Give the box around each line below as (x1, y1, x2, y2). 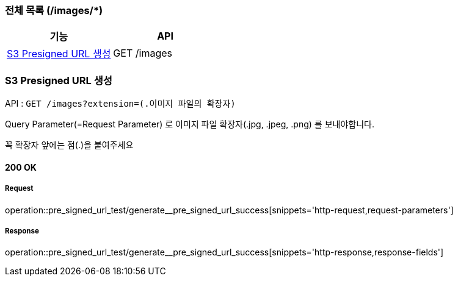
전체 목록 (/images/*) (5, 4, 103, 16)
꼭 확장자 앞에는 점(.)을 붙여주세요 (5, 140, 134, 151)
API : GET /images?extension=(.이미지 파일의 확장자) (5, 98, 236, 109)
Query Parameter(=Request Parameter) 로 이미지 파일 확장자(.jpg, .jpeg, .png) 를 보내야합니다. (5, 119, 374, 130)
